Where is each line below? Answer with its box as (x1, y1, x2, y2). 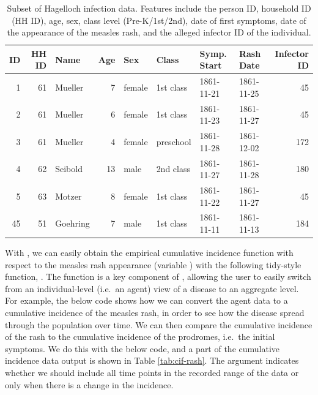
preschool (156, 135, 191, 148)
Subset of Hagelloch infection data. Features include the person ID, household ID (7, 2, 311, 14)
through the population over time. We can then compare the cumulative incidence (5, 318, 312, 331)
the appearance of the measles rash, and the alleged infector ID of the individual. (7, 26, 311, 39)
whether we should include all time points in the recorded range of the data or (5, 366, 299, 379)
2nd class (156, 162, 190, 175)
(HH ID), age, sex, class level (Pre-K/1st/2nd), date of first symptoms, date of (12, 13, 306, 26)
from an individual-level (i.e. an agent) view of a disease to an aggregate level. (5, 282, 299, 295)
